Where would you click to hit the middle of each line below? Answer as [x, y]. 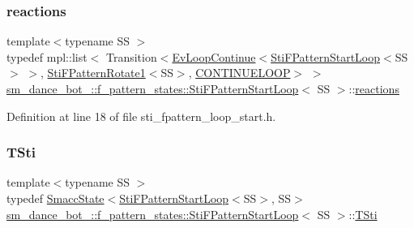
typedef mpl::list [47, 56]
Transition [131, 56]
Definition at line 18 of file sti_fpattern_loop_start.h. [141, 116]
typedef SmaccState [55, 198]
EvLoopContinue [214, 56]
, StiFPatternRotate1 [93, 73]
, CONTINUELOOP [239, 73]
